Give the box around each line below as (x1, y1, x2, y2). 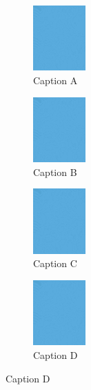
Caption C (33, 256, 77, 271)
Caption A (33, 73, 78, 88)
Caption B (33, 164, 77, 179)
